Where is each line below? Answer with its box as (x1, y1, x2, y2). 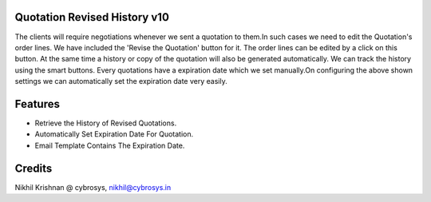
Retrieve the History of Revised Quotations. (34, 118, 177, 128)
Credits (14, 161, 53, 175)
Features (14, 97, 60, 111)
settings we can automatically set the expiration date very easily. (14, 77, 227, 86)
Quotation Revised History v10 (14, 10, 169, 24)
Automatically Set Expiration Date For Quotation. (34, 129, 194, 139)
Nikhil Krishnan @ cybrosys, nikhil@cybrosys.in (14, 182, 172, 192)
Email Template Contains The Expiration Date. (34, 141, 185, 150)
